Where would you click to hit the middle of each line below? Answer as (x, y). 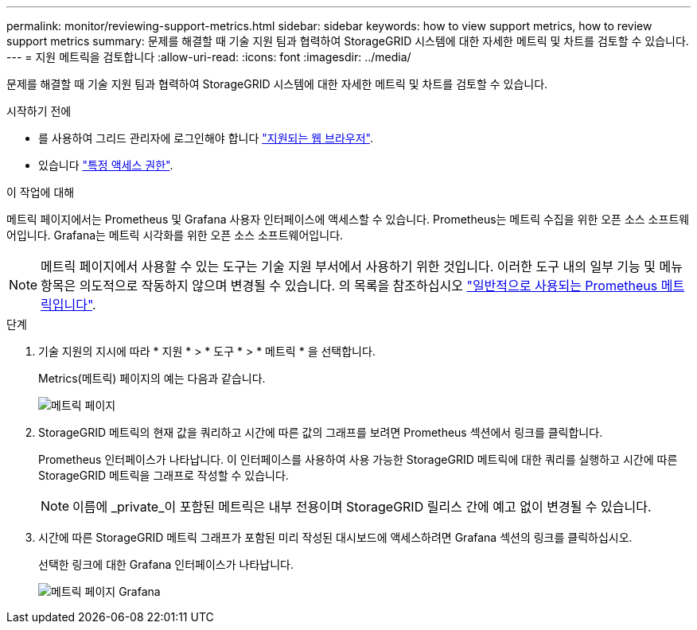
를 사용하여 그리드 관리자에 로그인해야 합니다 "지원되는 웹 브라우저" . (206, 138)
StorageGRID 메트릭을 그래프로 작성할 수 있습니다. (164, 475)
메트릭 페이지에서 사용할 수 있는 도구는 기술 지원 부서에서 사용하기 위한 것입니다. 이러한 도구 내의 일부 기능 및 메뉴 (362, 266)
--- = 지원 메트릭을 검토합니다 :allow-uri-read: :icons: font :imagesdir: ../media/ (209, 57)
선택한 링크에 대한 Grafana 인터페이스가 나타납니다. (166, 564)
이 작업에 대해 (41, 192)
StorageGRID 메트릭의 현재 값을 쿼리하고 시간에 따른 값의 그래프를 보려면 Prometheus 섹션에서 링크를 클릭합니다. (321, 432)
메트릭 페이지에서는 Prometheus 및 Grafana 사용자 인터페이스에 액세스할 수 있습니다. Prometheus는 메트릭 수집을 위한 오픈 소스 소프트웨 (348, 219)
